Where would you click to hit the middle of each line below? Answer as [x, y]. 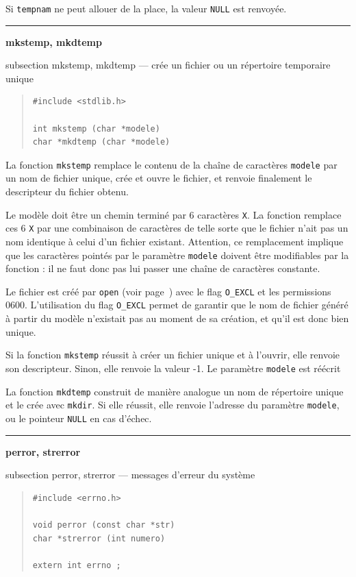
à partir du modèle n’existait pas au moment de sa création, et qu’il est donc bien [177, 318]
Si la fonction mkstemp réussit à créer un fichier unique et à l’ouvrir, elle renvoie [173, 355]
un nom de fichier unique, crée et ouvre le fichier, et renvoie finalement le [159, 178]
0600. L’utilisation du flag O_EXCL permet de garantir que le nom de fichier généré [177, 305]
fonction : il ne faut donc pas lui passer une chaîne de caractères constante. [163, 268]
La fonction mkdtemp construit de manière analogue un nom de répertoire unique [175, 391]
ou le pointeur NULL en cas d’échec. [79, 418]
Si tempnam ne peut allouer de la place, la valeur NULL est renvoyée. [146, 8]
